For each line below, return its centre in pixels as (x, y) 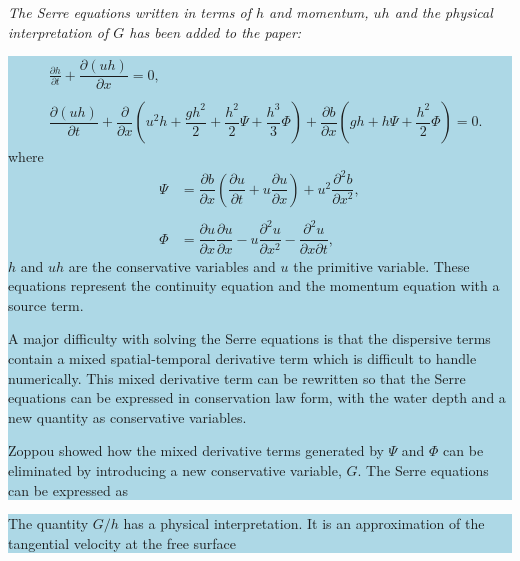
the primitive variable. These (381, 265)
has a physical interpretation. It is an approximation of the (304, 523)
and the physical (443, 12)
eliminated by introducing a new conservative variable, (175, 469)
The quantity (48, 523)
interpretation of (58, 31)
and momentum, (319, 12)
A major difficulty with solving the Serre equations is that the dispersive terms (249, 338)
